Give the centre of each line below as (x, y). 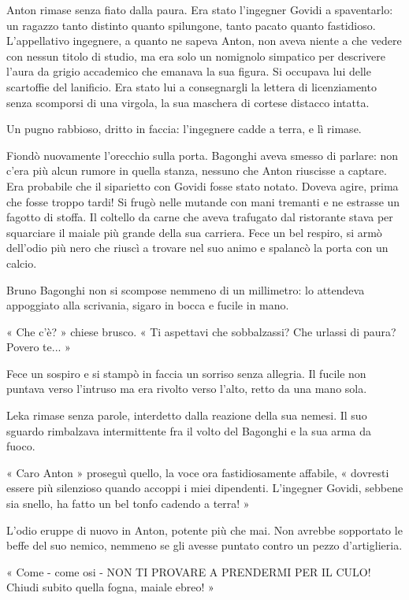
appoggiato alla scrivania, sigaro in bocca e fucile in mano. (148, 305)
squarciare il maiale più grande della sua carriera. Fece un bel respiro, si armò (194, 232)
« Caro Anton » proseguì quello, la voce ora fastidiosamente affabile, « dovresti (198, 472)
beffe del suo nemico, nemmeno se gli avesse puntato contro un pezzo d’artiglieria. (204, 545)
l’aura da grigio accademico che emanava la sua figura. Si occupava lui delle (189, 71)
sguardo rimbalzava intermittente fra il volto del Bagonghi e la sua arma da (189, 430)
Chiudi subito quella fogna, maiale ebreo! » (110, 587)
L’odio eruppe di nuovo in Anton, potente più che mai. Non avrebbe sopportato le (204, 530)
